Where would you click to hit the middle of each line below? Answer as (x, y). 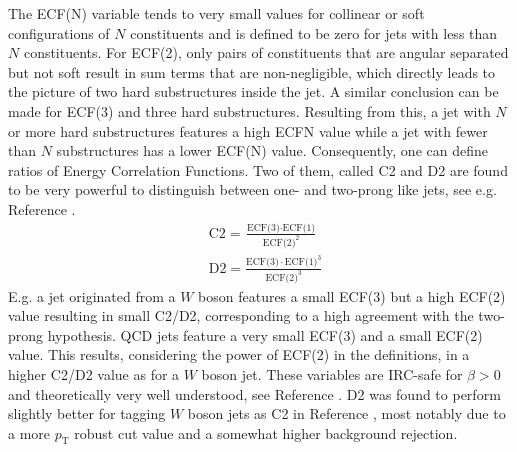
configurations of (59, 32)
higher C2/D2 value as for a (94, 373)
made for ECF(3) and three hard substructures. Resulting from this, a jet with (249, 110)
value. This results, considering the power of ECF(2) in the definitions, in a (239, 354)
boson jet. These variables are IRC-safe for (332, 373)
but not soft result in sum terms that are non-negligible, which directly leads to (252, 71)
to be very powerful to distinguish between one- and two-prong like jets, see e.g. (252, 189)
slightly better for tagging (87, 413)
